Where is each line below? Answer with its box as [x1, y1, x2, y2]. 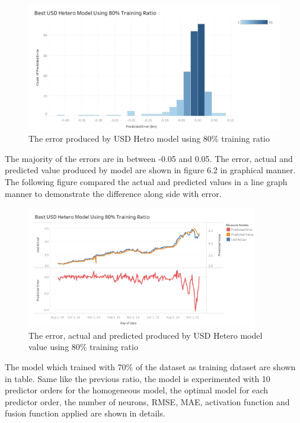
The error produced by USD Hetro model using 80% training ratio [28, 132, 270, 145]
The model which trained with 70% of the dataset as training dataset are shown [5, 361, 296, 373]
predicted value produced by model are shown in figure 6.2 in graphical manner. [5, 164, 296, 176]
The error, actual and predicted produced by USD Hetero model [28, 329, 263, 341]
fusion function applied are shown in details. [5, 407, 165, 419]
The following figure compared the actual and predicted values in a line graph [5, 175, 288, 187]
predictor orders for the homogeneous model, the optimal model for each [5, 384, 269, 396]
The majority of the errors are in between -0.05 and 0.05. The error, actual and [5, 152, 293, 164]
